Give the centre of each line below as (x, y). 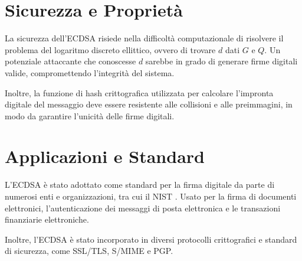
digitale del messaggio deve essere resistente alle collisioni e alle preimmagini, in (149, 104)
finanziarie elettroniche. (47, 219)
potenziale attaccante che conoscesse (70, 61)
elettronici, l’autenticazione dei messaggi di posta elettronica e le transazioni (143, 208)
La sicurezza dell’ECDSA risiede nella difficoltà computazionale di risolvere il (144, 38)
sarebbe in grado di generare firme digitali (221, 61)
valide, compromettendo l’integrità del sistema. (90, 72)
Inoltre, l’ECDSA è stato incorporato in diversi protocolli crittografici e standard (151, 239)
